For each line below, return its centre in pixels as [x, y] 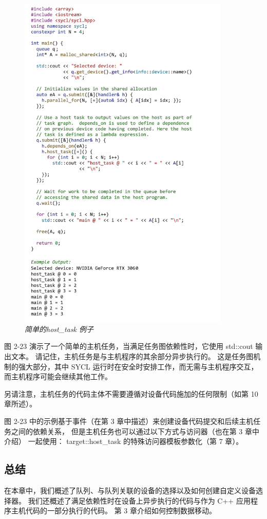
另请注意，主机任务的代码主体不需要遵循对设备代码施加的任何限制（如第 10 [131, 393]
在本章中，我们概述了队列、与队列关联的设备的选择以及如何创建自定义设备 [130, 490]
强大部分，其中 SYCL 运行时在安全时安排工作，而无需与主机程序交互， [138, 366]
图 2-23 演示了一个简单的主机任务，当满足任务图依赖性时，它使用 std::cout [129, 346]
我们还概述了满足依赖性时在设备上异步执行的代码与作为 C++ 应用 [139, 500]
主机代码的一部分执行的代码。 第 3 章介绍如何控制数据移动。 [113, 511]
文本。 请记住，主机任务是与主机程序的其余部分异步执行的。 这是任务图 [132, 356]
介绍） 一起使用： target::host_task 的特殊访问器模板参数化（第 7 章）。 [124, 441]
